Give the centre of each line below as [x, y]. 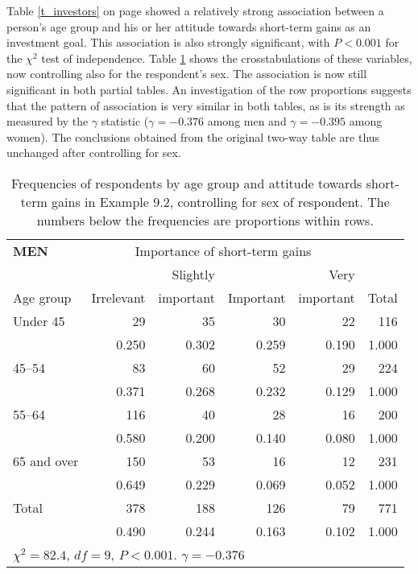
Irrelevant [118, 297]
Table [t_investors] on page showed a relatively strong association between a [195, 10]
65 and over [46, 460]
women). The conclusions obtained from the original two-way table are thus [193, 136]
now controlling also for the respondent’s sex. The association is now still [187, 74]
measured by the [48, 121]
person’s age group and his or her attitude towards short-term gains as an [189, 26]
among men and [247, 121]
